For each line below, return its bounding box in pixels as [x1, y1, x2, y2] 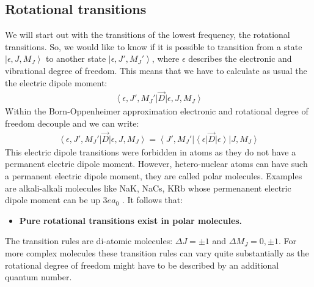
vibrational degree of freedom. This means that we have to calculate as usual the [5, 64, 307, 76]
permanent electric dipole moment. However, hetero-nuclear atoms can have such [5, 157, 308, 170]
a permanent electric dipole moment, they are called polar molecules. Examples [5, 170, 302, 182]
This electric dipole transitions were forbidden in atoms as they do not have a [5, 145, 296, 158]
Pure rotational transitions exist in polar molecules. [19, 214, 243, 226]
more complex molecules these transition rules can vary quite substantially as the [5, 247, 309, 259]
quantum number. [5, 270, 72, 283]
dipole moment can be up [5, 193, 100, 206]
